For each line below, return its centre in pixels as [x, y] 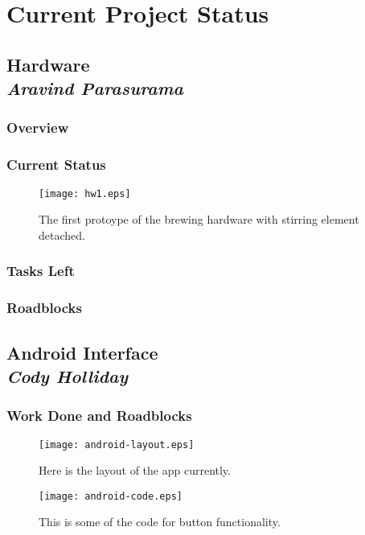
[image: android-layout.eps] [117, 444]
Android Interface [82, 352]
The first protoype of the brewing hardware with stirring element [199, 219]
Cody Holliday [68, 375]
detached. [62, 235]
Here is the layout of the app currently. [135, 470]
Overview [38, 128]
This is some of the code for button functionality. [160, 522]
